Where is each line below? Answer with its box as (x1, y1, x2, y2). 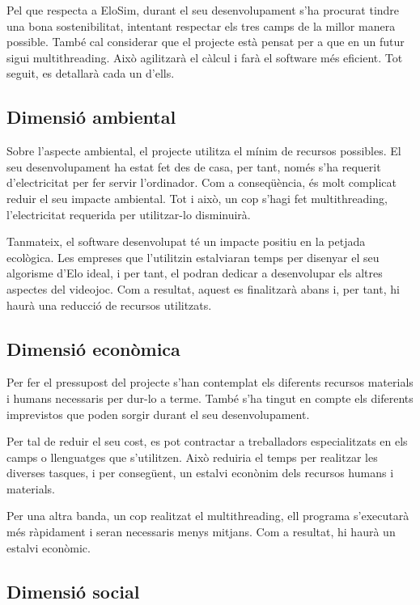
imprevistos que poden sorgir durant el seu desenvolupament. (6, 405, 310, 422)
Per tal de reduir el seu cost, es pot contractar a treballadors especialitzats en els (6, 433, 408, 450)
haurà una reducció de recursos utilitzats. (6, 296, 212, 313)
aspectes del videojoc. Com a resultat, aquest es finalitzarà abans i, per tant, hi (6, 280, 400, 297)
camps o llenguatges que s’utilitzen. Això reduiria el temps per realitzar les (6, 448, 378, 465)
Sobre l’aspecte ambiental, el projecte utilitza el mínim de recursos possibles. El (6, 142, 401, 159)
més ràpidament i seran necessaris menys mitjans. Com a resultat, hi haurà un (6, 523, 396, 540)
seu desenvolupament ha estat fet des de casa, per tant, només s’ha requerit (6, 158, 381, 175)
